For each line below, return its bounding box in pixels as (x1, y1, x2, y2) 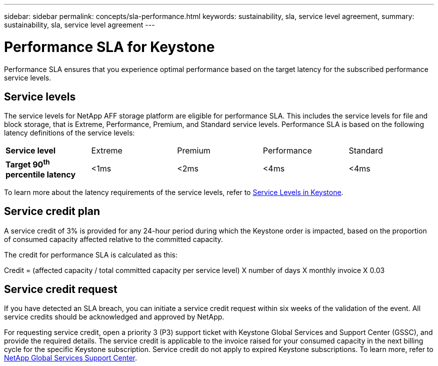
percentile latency (5, 169, 76, 179)
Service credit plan (4, 205, 100, 218)
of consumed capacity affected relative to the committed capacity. (4, 234, 223, 243)
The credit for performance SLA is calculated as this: (4, 250, 177, 259)
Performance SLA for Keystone (4, 38, 215, 55)
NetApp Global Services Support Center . (4, 353, 137, 362)
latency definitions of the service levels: (4, 128, 135, 137)
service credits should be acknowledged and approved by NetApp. (4, 312, 224, 321)
